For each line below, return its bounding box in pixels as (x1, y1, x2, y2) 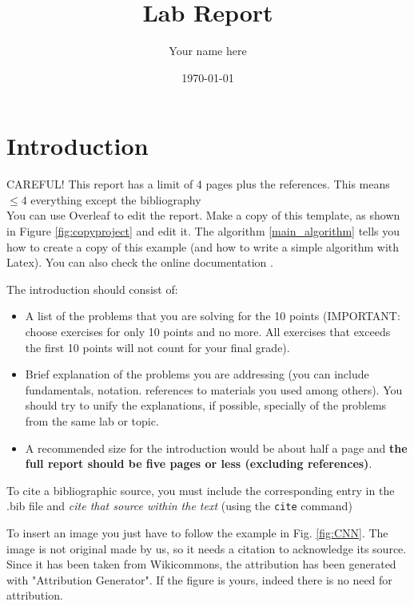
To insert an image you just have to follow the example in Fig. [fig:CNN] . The (6, 525, 388, 541)
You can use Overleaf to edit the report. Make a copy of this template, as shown (6, 207, 400, 224)
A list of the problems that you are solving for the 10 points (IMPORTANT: (25, 307, 400, 324)
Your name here (169, 42, 247, 59)
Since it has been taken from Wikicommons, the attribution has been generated (6, 556, 396, 572)
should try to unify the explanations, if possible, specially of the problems (25, 397, 387, 414)
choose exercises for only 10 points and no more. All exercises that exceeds (25, 323, 391, 339)
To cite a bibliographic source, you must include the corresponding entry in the (6, 481, 395, 498)
